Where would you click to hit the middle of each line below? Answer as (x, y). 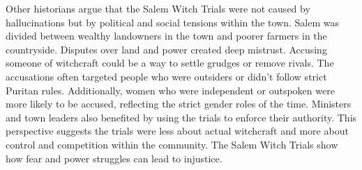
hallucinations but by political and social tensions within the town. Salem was (172, 22)
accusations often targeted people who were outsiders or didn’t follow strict (166, 76)
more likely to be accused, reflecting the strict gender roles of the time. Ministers (179, 104)
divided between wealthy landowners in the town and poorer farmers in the (166, 36)
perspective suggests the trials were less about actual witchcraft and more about (177, 131)
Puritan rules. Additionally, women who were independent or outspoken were (170, 90)
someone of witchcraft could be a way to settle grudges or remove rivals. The (170, 63)
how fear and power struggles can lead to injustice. (114, 158)
